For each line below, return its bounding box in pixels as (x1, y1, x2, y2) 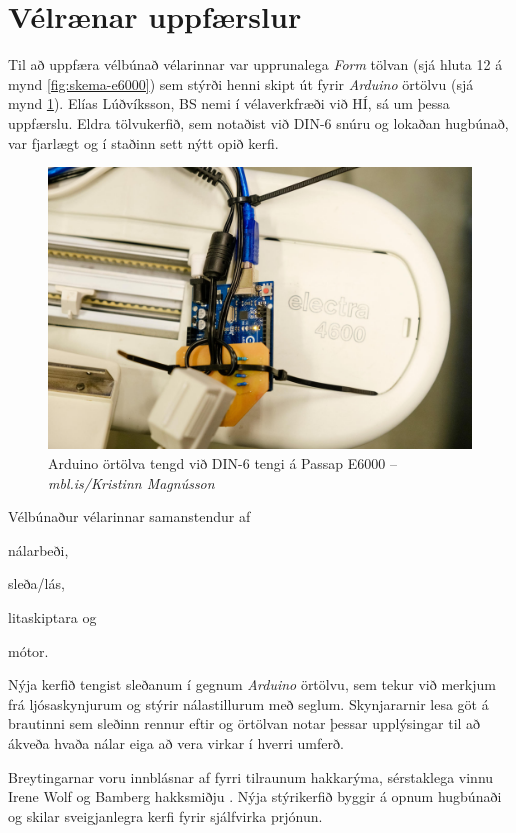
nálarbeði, (8, 539, 69, 560)
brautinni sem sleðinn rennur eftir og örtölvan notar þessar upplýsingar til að (8, 713, 481, 734)
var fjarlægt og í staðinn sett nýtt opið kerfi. (8, 132, 279, 153)
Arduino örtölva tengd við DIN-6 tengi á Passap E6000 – (48, 453, 397, 474)
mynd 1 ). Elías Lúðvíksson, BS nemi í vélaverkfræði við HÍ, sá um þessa (8, 93, 450, 114)
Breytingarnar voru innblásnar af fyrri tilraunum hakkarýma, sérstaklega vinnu (8, 766, 494, 787)
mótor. (8, 640, 49, 661)
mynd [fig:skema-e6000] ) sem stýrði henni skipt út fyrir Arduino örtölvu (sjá (8, 73, 474, 94)
